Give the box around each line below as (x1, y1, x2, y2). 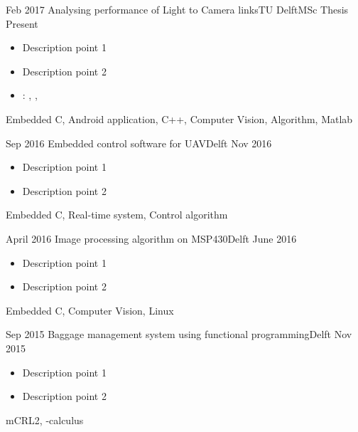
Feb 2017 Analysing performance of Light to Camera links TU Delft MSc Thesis (6, 2, 349, 16)
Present (6, 16, 38, 31)
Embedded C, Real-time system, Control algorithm (6, 207, 228, 222)
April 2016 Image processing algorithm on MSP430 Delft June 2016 (6, 231, 297, 246)
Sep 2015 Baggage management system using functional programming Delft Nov (6, 327, 352, 342)
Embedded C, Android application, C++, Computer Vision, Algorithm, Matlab (6, 111, 353, 126)
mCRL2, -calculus (6, 412, 84, 427)
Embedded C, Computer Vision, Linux (6, 302, 174, 317)
